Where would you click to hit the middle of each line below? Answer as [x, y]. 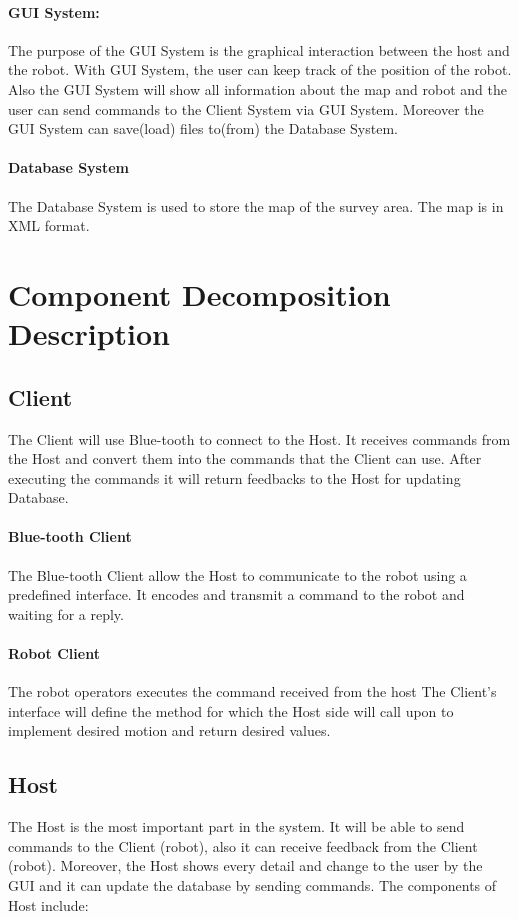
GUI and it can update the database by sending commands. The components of [252, 885]
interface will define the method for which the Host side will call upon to [231, 710]
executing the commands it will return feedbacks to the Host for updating [234, 477]
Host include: [48, 904]
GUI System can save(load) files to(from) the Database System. [203, 128]
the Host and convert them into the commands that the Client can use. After [245, 458]
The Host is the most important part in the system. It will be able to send [236, 826]
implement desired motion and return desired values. [169, 730]
